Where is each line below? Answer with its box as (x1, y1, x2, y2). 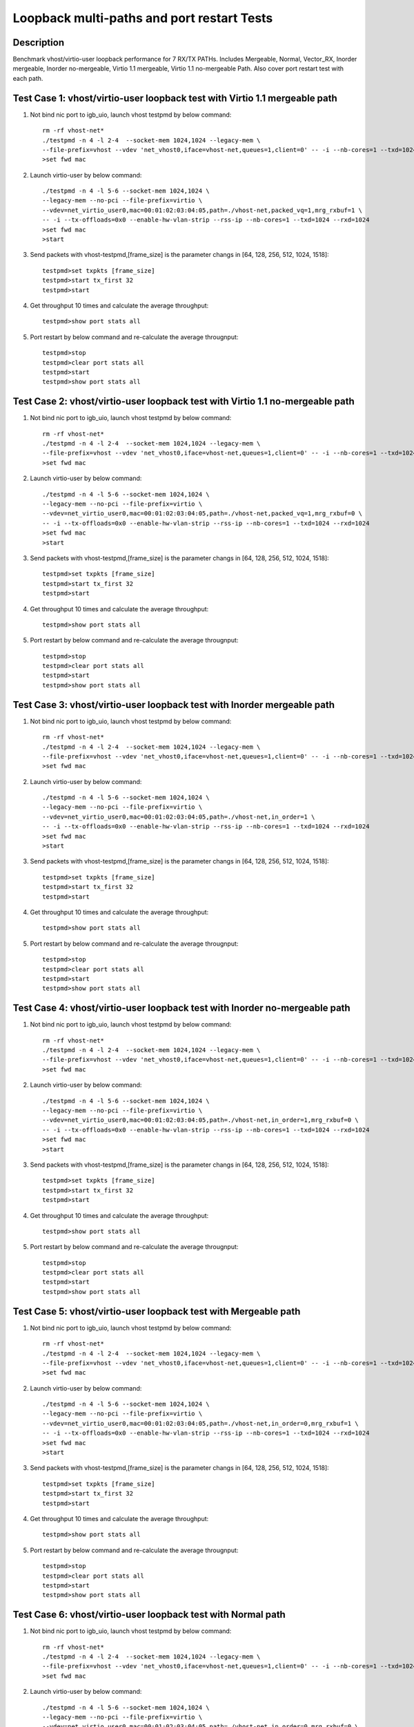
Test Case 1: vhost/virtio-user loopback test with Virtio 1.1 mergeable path (12, 92, 337, 104)
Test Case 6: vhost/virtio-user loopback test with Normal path (12, 1609, 286, 1621)
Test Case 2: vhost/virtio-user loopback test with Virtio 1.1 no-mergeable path (12, 396, 355, 408)
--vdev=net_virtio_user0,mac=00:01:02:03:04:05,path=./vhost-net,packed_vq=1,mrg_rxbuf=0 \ (42, 510, 362, 517)
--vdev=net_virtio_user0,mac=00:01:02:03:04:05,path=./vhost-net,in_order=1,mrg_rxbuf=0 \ (42, 1116, 359, 1124)
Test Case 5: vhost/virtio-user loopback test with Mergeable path (12, 1306, 301, 1317)
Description (12, 37, 65, 48)
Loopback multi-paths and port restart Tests (12, 10, 273, 26)
